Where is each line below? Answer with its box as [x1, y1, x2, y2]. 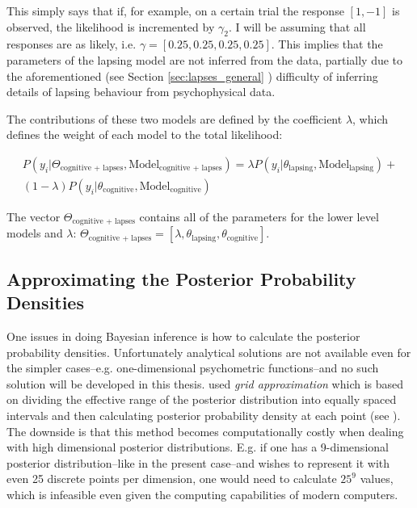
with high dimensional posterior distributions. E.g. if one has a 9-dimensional [6, 439, 389, 456]
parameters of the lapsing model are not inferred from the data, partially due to [6, 51, 403, 68]
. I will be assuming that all [228, 18, 366, 35]
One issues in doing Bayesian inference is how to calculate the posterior [6, 328, 360, 345]
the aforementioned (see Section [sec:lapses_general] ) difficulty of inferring [6, 67, 378, 84]
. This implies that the [271, 36, 383, 52]
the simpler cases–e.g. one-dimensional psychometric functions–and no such [6, 359, 379, 376]
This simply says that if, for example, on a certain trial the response [6, 2, 344, 19]
